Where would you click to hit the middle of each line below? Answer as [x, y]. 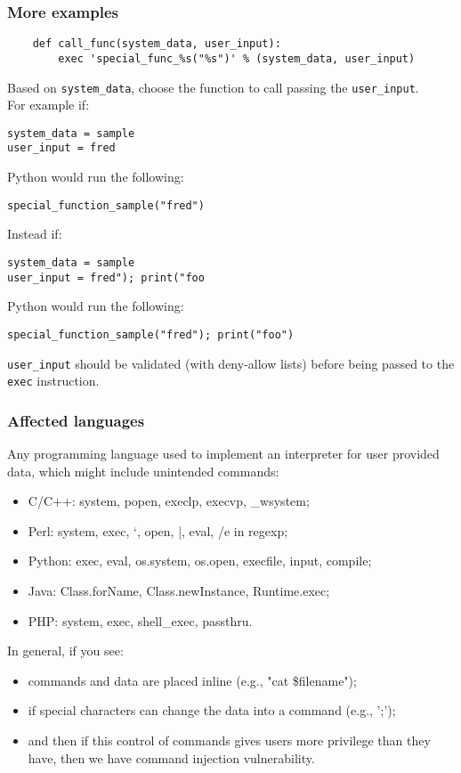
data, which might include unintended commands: [143, 471]
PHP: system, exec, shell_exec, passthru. [140, 620]
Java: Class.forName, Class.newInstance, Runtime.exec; [179, 590]
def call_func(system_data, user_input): [157, 44]
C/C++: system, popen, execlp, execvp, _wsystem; [169, 501]
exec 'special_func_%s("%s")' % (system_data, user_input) [237, 58]
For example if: [49, 105]
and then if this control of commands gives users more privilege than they [229, 740]
